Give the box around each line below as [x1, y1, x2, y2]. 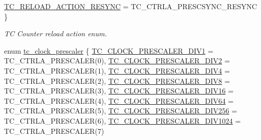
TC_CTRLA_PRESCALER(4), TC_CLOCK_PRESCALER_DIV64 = [4, 95, 234, 106]
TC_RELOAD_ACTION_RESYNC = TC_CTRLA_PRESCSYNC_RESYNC [4, 1, 257, 11]
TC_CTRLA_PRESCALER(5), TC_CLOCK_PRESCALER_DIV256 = [4, 105, 237, 116]
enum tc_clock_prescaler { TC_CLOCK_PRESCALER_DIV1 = [4, 45, 213, 56]
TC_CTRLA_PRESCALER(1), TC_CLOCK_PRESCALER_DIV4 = [4, 65, 230, 76]
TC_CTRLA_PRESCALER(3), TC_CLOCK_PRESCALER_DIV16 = [4, 85, 234, 96]
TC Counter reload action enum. [4, 28, 107, 39]
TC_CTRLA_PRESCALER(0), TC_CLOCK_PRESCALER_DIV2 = [4, 55, 230, 66]
